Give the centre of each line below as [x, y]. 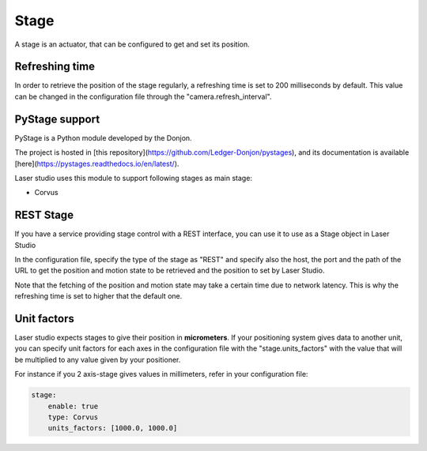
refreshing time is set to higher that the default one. [98, 296]
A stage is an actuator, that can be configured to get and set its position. [132, 44]
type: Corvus [73, 417]
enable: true [73, 406]
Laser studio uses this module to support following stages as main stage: [134, 178]
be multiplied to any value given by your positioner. [98, 359]
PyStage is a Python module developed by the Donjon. [104, 137]
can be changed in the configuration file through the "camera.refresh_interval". [143, 96]
